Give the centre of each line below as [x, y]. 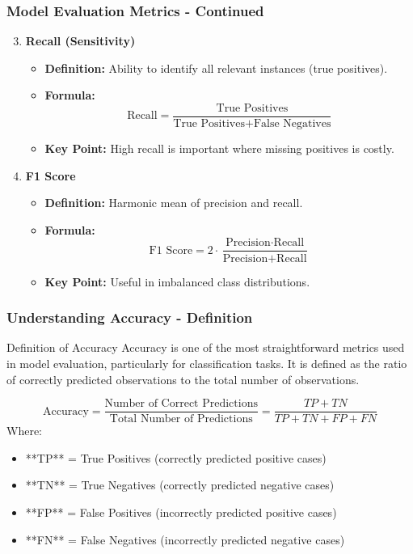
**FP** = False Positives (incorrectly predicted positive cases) [181, 512]
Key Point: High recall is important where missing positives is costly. [219, 148]
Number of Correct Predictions [181, 404]
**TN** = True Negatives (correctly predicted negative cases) [180, 485]
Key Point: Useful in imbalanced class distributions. [177, 281]
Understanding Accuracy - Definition [130, 317]
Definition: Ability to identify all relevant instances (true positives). [216, 68]
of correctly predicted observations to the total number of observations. [183, 379]
